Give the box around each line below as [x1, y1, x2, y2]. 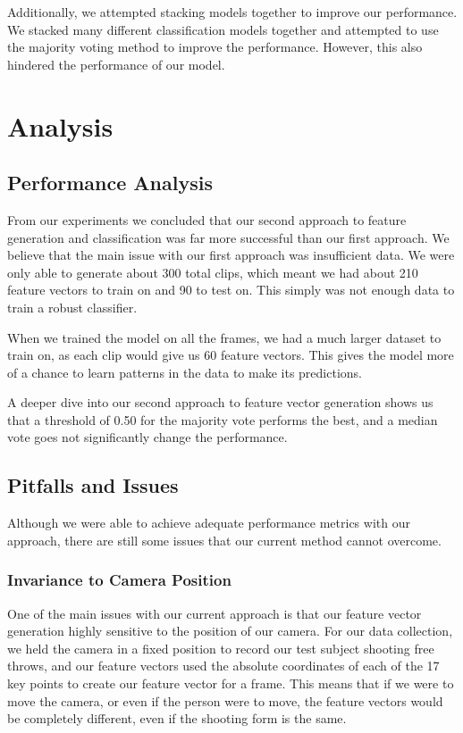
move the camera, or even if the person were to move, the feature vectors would [7, 691, 443, 710]
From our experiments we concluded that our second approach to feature [7, 210, 407, 229]
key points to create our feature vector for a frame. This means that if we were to [7, 674, 454, 693]
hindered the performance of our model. [7, 54, 225, 73]
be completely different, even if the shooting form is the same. [7, 709, 347, 728]
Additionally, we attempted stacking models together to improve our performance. [7, 3, 458, 21]
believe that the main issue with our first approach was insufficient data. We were [7, 246, 455, 264]
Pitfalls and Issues [7, 471, 179, 499]
